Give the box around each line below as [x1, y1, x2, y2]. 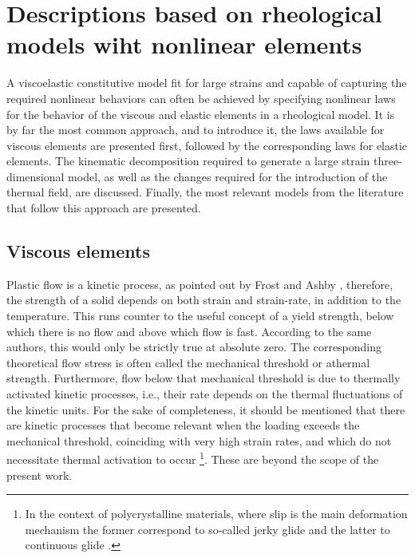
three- [373, 152, 402, 169]
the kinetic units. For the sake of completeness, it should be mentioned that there [6, 401, 405, 418]
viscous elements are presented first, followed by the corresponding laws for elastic [6, 137, 408, 153]
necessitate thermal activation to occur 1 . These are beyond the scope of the [6, 449, 379, 468]
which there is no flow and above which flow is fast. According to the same [6, 323, 372, 339]
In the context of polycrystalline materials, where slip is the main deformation [25, 505, 408, 522]
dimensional [6, 168, 65, 184]
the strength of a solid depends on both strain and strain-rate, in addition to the [6, 291, 401, 308]
